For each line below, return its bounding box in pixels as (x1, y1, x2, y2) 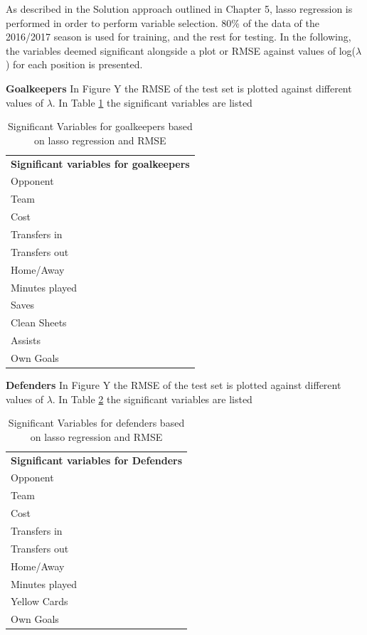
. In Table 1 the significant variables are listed (52, 95, 252, 110)
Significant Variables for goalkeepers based (7, 119, 193, 134)
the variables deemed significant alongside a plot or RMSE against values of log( (6, 43, 356, 58)
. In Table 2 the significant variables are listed (52, 391, 252, 406)
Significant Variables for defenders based (8, 415, 185, 430)
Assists (11, 333, 41, 348)
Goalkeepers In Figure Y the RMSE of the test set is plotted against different (6, 80, 352, 95)
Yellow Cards (11, 594, 68, 609)
